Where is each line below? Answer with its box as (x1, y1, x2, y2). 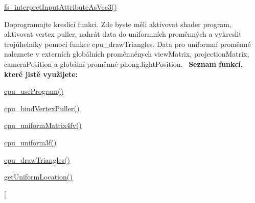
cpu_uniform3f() (4, 137, 57, 147)
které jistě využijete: (4, 68, 78, 79)
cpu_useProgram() (4, 86, 63, 96)
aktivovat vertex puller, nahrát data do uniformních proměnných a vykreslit (4, 29, 242, 39)
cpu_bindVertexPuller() (4, 103, 80, 113)
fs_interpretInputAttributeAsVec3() (4, 2, 117, 12)
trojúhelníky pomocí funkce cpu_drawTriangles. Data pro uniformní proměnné (4, 38, 251, 49)
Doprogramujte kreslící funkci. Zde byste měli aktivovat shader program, (4, 18, 231, 29)
